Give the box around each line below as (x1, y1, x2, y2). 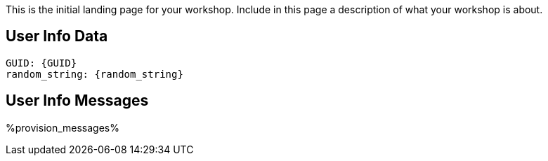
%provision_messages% (6, 121, 119, 134)
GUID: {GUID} (6, 57, 77, 69)
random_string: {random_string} (6, 68, 183, 80)
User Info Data (6, 27, 108, 45)
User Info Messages (6, 92, 149, 110)
